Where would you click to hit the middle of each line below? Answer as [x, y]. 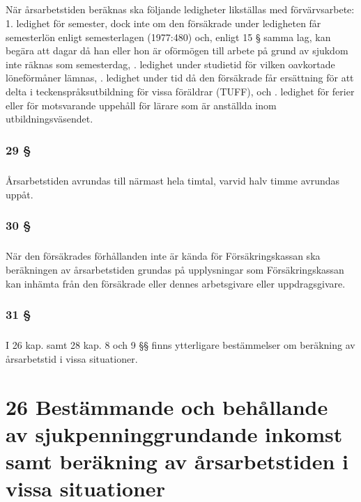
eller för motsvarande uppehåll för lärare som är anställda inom [141, 105]
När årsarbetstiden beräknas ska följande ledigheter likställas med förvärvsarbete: [180, 9]
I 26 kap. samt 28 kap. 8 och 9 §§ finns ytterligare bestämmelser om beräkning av [180, 345]
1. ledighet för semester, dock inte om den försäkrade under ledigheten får [163, 23]
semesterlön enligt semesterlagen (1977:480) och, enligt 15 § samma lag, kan [168, 37]
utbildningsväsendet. [49, 119]
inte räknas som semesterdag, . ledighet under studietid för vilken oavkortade [170, 64]
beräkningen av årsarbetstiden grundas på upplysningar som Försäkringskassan [175, 269]
